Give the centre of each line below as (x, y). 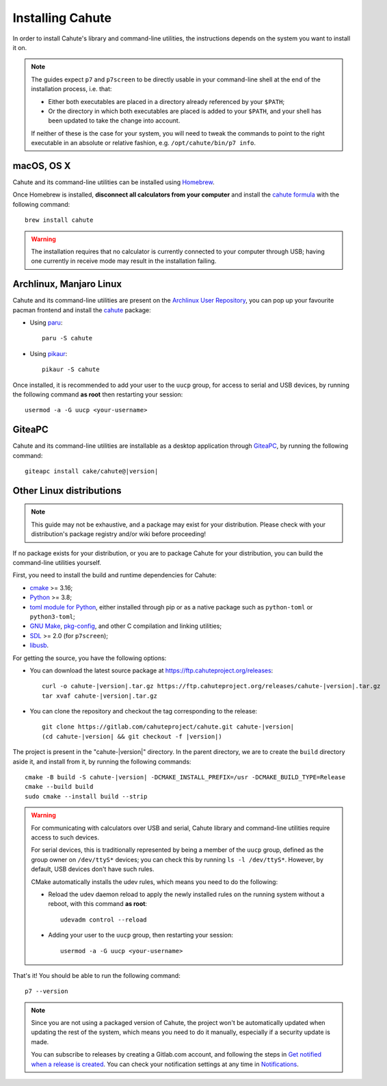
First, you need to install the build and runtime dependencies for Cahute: (115, 575)
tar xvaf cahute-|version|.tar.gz (99, 696)
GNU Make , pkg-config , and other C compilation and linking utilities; (126, 626)
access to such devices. (65, 837)
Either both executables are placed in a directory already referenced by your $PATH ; (166, 101)
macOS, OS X (42, 165)
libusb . (39, 645)
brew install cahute (59, 220)
